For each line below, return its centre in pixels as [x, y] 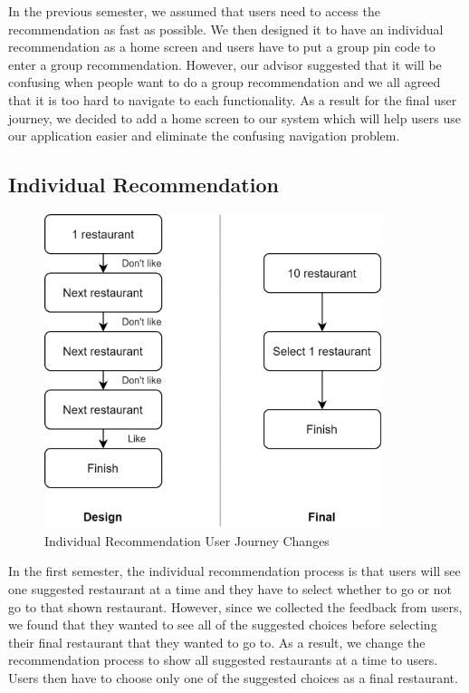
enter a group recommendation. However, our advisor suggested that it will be [225, 64]
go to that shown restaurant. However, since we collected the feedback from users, [235, 606]
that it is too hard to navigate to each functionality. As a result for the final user [233, 99]
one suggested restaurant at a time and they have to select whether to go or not [230, 589]
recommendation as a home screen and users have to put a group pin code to [222, 47]
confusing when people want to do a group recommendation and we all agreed [225, 82]
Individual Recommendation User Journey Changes [187, 540]
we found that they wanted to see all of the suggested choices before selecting [223, 625]
